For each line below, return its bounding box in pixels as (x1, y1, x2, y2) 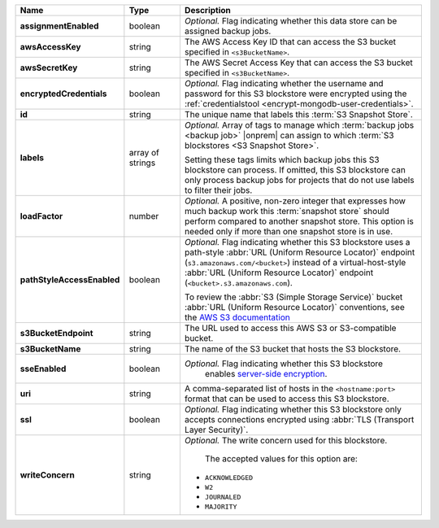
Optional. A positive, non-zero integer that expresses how (184, 195, 406, 207)
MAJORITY (204, 503, 237, 511)
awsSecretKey (20, 62, 78, 73)
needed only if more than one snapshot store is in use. (184, 226, 393, 237)
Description (184, 5, 232, 15)
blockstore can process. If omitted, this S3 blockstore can (184, 164, 406, 175)
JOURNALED (204, 493, 241, 501)
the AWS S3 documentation (184, 312, 290, 323)
